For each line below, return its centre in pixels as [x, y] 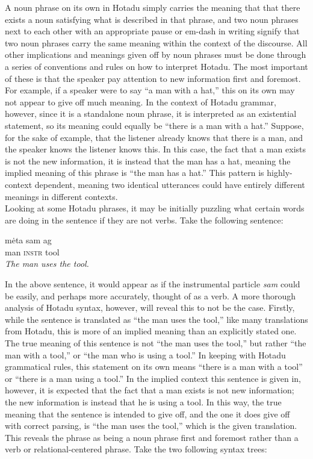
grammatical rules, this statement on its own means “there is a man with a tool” [154, 367]
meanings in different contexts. [61, 196]
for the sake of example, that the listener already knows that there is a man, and [154, 137]
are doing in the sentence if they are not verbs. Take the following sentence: [144, 220]
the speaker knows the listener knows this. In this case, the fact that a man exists [156, 149]
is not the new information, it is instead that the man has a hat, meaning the [148, 161]
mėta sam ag [28, 240]
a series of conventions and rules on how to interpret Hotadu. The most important [156, 66]
